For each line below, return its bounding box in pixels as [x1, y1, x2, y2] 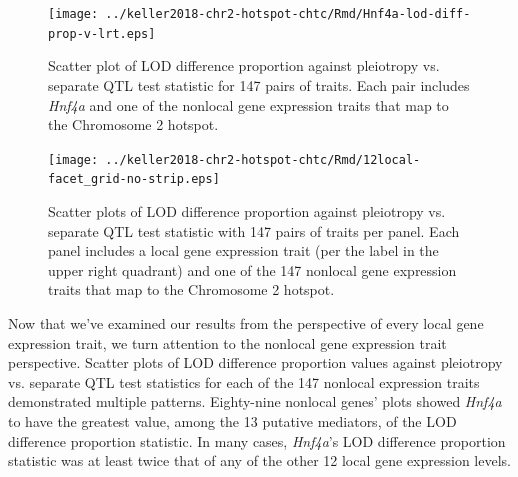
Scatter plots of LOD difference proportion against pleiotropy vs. [48, 201, 446, 221]
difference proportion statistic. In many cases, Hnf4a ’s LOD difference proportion [8, 430, 506, 451]
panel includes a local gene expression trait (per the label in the [48, 240, 439, 261]
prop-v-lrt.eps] [48, 26, 156, 41]
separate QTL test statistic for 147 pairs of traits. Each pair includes [48, 74, 470, 95]
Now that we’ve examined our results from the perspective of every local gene [8, 312, 484, 333]
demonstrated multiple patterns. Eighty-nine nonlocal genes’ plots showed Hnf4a [8, 391, 502, 412]
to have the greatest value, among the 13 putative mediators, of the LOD [8, 410, 457, 431]
